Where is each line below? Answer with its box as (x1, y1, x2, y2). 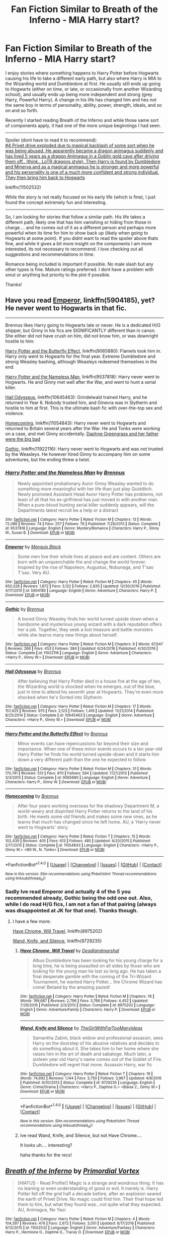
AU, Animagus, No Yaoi (17, 1207, 66, 1213)
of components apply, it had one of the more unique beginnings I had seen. (5, 122, 161, 128)
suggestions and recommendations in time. (5, 251, 95, 257)
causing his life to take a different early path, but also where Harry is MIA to (5, 75, 162, 81)
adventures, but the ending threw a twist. (5, 456, 91, 462)
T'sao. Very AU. (17, 570, 50, 576)
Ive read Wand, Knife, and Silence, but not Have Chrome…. (20, 1132, 142, 1139)
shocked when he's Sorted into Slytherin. (17, 694, 103, 701)
